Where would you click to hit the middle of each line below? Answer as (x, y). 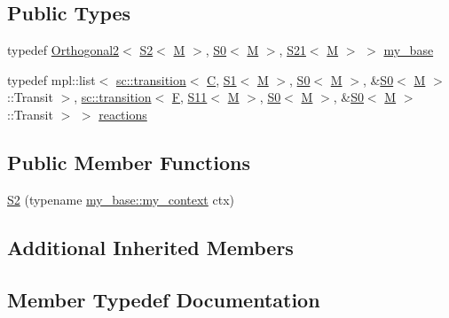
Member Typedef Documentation (164, 299)
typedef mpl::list (51, 79)
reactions (123, 114)
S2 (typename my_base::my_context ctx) (121, 199)
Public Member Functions (129, 162)
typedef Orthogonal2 (63, 50)
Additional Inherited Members (150, 247)
